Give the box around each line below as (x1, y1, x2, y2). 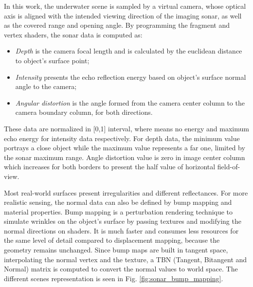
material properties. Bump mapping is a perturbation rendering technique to (4, 206, 233, 216)
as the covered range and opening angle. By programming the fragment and (4, 20, 230, 30)
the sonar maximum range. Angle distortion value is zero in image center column (4, 152, 245, 162)
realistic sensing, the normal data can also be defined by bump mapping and (4, 197, 232, 207)
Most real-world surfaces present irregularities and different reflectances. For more (4, 187, 248, 197)
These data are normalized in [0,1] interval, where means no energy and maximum (4, 123, 249, 133)
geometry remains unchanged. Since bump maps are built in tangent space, (4, 245, 228, 255)
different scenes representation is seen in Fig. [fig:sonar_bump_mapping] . (4, 273, 223, 283)
